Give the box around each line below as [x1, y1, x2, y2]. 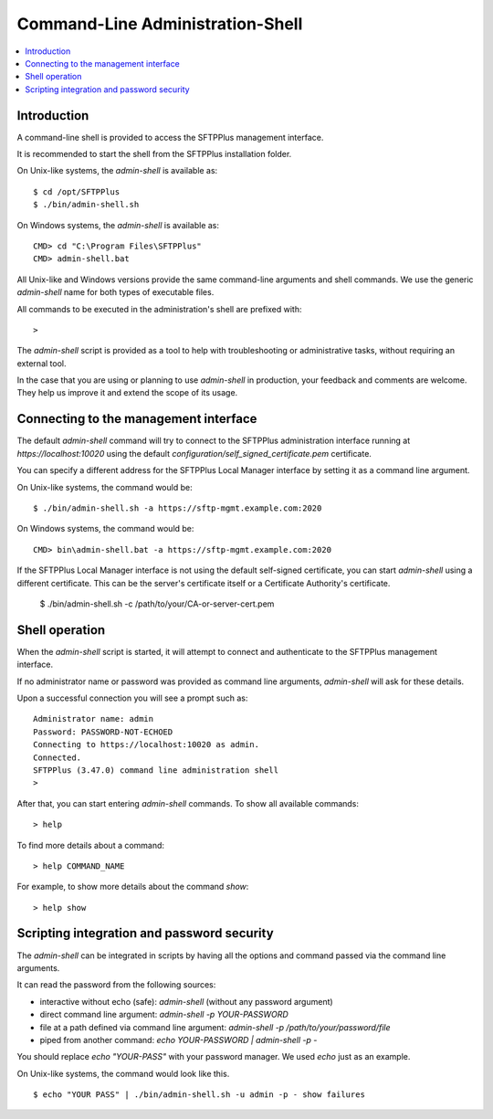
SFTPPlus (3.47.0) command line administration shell [33, 765, 278, 776]
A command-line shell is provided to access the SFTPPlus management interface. [16, 132, 324, 143]
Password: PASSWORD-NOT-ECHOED [33, 726, 173, 737]
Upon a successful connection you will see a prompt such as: [16, 692, 248, 703]
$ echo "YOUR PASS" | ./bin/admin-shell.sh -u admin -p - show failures [33, 1090, 365, 1100]
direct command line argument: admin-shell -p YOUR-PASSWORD [39, 1009, 289, 1020]
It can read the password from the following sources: [16, 979, 216, 990]
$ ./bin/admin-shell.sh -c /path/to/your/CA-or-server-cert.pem [39, 598, 275, 609]
